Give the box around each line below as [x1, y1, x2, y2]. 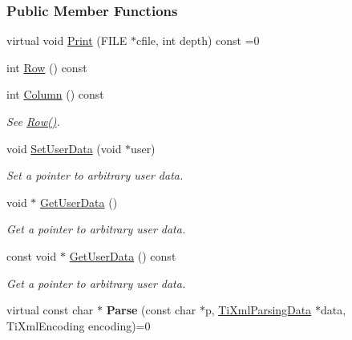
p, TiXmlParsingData [204, 302, 312, 318]
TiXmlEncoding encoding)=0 [6, 317, 151, 334]
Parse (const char [106, 302, 196, 318]
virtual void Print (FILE [6, 32, 127, 49]
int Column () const [6, 86, 104, 103]
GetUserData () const [69, 247, 176, 264]
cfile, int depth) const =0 [136, 32, 260, 49]
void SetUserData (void [6, 140, 122, 156]
